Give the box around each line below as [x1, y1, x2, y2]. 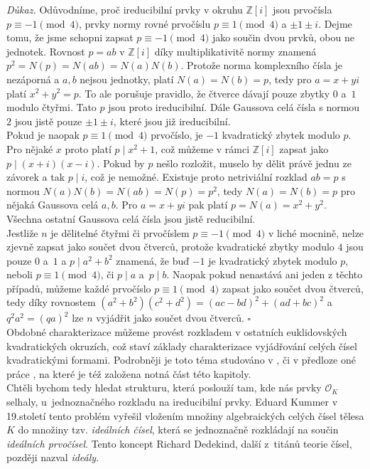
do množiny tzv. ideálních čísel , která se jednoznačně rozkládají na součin [18, 422, 339, 437]
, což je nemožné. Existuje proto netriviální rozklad [85, 169, 308, 184]
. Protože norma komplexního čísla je [180, 58, 342, 73]
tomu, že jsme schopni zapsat [6, 30, 134, 45]
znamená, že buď [116, 253, 190, 268]
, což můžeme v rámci [155, 141, 250, 156]
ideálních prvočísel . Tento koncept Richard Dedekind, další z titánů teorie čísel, [6, 436, 352, 450]
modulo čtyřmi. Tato [6, 100, 97, 115]
